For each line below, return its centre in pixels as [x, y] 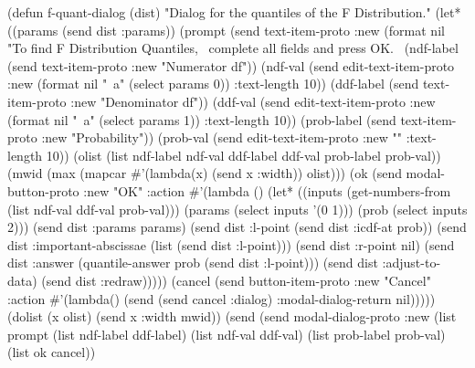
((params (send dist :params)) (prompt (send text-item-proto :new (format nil [226, 30]
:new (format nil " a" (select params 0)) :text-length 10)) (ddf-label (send [213, 84]
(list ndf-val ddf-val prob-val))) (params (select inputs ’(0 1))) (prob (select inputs [237, 209]
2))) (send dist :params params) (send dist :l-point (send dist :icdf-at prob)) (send [237, 227]
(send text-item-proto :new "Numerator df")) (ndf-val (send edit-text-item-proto [231, 65]
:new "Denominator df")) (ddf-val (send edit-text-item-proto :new [253, 101]
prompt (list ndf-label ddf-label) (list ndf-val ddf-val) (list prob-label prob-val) [227, 334]
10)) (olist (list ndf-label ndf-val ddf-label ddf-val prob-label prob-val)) [243, 155]
